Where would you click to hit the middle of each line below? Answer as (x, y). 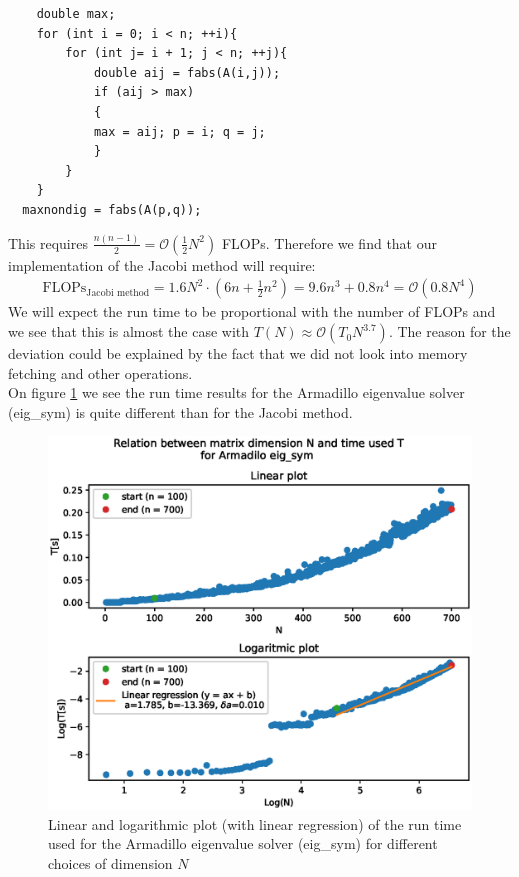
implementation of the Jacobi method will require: (162, 264)
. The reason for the (449, 331)
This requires (48, 242)
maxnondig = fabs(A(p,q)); (112, 209)
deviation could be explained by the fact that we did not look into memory (238, 353)
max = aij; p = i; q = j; (179, 131)
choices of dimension (110, 862)
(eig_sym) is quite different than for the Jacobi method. (180, 411)
